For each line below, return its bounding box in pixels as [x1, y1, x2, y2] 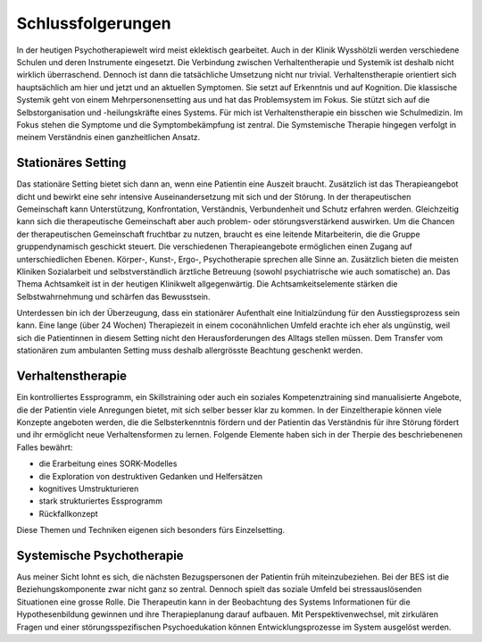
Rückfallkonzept [38, 508, 98, 519]
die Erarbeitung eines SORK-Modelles [38, 458, 178, 469]
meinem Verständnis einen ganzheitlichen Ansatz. [16, 132, 201, 143]
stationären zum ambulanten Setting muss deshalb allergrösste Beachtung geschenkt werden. [16, 345, 363, 356]
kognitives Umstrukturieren [38, 483, 139, 494]
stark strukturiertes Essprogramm [38, 496, 162, 506]
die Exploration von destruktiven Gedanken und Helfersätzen [38, 471, 263, 481]
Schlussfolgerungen [16, 13, 171, 33]
